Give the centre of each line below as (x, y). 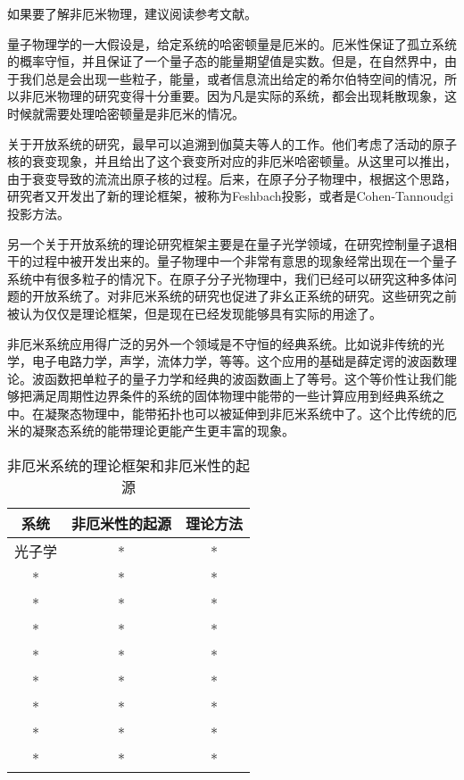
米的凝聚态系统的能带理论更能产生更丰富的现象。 (151, 431)
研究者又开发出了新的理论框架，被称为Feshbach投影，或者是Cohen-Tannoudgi (231, 196)
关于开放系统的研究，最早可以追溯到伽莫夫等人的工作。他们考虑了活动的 (220, 143)
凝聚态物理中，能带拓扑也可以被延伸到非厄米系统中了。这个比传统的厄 (250, 413)
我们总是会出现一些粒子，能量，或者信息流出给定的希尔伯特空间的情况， (232, 78)
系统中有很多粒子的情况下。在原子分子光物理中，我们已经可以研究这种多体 (226, 278)
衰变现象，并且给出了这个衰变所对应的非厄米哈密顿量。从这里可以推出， (244, 161)
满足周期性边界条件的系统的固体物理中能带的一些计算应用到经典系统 (232, 396)
